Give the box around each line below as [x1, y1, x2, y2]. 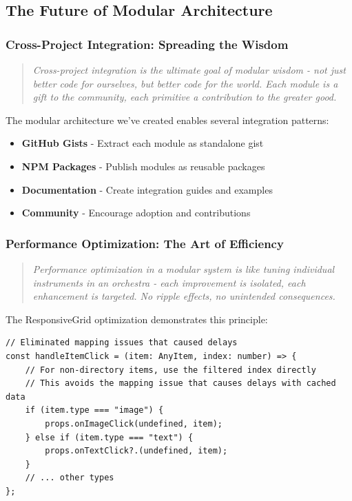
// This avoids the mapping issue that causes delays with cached [25, 378, 336, 389]
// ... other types [25, 473, 114, 483]
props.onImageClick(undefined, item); [45, 418, 222, 429]
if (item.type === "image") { [25, 405, 164, 416]
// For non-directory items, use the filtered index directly [25, 365, 317, 375]
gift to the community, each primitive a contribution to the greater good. [32, 90, 337, 104]
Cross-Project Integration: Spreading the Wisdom [6, 35, 289, 52]
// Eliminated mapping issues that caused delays [6, 338, 238, 348]
